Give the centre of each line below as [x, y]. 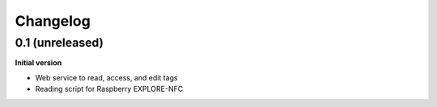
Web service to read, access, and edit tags [106, 77]
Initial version [38, 63]
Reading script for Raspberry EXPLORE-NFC [109, 89]
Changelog [53, 21]
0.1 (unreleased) [59, 43]
